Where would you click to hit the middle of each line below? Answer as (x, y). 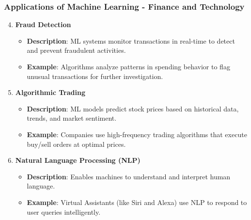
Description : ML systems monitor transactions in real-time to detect (131, 40)
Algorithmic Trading (50, 92)
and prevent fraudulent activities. (76, 50)
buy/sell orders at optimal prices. (76, 144)
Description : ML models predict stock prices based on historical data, (133, 108)
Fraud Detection (43, 24)
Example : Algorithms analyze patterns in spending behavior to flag (128, 66)
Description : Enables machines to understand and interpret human (129, 176)
